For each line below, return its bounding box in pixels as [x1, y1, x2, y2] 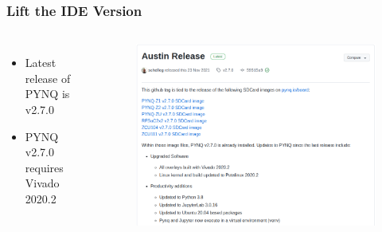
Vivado [25, 175, 60, 191]
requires [25, 159, 64, 175]
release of [25, 69, 71, 86]
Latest [25, 54, 57, 71]
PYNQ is [25, 85, 70, 102]
